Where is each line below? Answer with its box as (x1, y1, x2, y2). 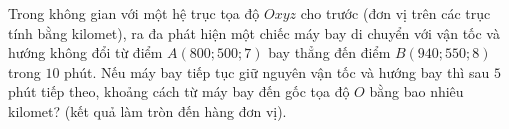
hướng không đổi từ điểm (8, 42, 163, 63)
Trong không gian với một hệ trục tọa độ (8, 3, 260, 23)
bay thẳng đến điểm (268, 42, 391, 63)
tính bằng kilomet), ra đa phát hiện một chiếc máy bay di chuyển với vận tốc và (8, 22, 500, 43)
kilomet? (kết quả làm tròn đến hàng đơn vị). (8, 100, 287, 121)
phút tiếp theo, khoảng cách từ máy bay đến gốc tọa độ (8, 81, 350, 102)
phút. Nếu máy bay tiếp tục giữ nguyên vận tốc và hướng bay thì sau (64, 61, 490, 82)
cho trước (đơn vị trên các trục (300, 3, 491, 23)
